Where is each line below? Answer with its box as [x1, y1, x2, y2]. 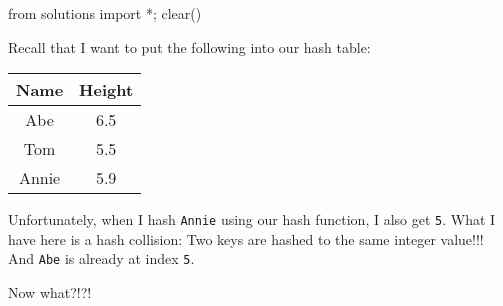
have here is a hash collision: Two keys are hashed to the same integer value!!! [8, 228, 484, 249]
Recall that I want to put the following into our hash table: [8, 36, 371, 57]
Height [79, 78, 134, 102]
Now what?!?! [8, 282, 92, 303]
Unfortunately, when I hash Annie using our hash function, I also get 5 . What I [8, 209, 496, 230]
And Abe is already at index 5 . [8, 248, 195, 269]
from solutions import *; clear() [8, 3, 202, 23]
